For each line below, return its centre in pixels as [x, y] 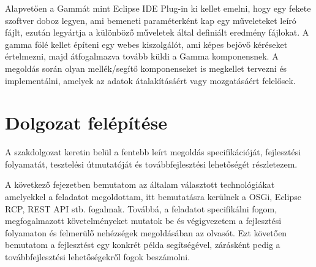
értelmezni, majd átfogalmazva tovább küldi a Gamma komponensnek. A [142, 56]
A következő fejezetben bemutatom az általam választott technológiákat [140, 184]
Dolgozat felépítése [86, 122]
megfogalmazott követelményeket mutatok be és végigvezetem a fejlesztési [143, 221]
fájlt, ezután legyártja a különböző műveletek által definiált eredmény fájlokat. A [157, 32]
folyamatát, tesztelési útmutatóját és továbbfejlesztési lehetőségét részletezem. [151, 164]
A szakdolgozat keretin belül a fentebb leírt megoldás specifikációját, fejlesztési [153, 152]
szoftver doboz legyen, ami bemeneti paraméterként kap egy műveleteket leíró [151, 20]
